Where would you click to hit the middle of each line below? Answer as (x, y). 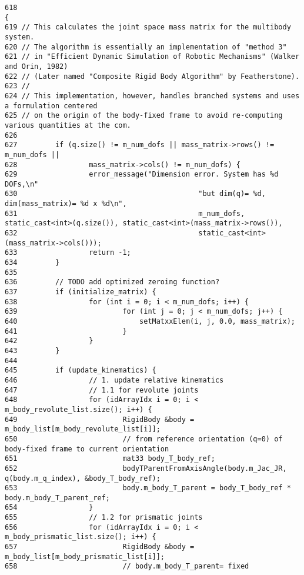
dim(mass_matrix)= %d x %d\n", (66, 204)
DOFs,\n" (22, 184)
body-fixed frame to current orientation (87, 449)
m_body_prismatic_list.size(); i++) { (81, 537)
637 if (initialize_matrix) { (81, 292)
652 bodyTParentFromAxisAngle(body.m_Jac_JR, (146, 468)
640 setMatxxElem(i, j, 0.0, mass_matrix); (150, 321)
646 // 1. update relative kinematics (114, 380)
